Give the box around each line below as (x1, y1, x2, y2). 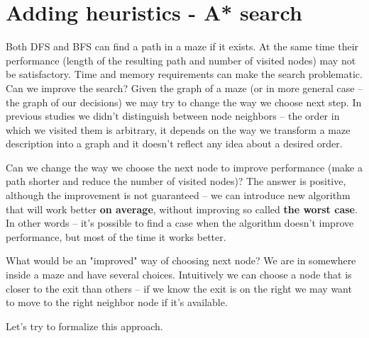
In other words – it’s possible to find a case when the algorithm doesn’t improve (6, 215, 354, 230)
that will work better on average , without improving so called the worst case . (6, 201, 358, 216)
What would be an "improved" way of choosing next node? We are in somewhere (6, 253, 356, 268)
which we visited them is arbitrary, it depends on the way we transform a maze (6, 122, 351, 137)
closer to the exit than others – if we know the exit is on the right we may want (6, 281, 352, 295)
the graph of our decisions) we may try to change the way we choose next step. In (6, 94, 362, 109)
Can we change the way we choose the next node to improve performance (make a (6, 159, 363, 174)
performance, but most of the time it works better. (6, 229, 226, 244)
